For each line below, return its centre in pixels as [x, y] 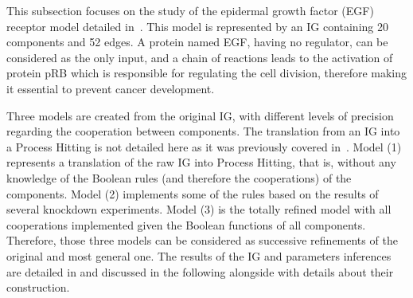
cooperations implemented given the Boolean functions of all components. [186, 224]
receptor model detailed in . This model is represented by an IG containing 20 [197, 26]
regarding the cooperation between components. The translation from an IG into [203, 131]
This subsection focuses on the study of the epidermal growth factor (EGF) [190, 10]
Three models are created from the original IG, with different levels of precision [200, 115]
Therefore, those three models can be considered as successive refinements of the [202, 240]
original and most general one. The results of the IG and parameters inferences [199, 255]
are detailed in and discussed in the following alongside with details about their [200, 271]
